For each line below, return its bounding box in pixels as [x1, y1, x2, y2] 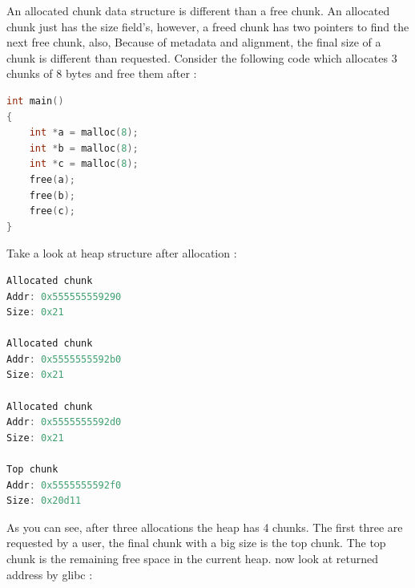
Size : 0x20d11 [6, 495, 82, 507]
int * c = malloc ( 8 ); [29, 158, 139, 170]
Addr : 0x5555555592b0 [6, 353, 122, 365]
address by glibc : [6, 566, 93, 582]
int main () [6, 95, 64, 107]
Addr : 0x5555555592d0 [6, 416, 122, 428]
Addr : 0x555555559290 [6, 290, 122, 302]
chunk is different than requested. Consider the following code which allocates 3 [6, 49, 397, 66]
